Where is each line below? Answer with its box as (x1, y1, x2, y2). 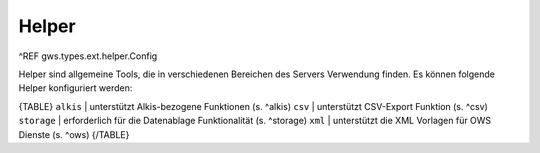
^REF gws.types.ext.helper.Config (18, 50, 158, 62)
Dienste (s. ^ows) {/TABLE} (18, 128, 130, 140)
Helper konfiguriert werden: (18, 82, 133, 94)
